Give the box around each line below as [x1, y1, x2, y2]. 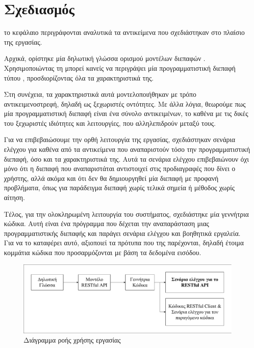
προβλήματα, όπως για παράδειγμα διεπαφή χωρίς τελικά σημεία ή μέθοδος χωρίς [4, 182, 235, 193]
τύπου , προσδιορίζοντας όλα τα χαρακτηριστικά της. [4, 72, 154, 83]
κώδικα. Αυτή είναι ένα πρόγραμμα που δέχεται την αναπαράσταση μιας [4, 218, 209, 229]
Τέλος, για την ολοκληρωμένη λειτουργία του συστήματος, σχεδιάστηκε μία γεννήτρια [4, 208, 249, 219]
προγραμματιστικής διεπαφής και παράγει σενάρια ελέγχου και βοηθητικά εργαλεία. [4, 228, 241, 238]
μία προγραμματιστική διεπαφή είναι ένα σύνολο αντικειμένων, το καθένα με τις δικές [4, 108, 248, 118]
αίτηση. [4, 192, 25, 203]
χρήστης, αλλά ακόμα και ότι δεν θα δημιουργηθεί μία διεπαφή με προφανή [4, 173, 219, 183]
